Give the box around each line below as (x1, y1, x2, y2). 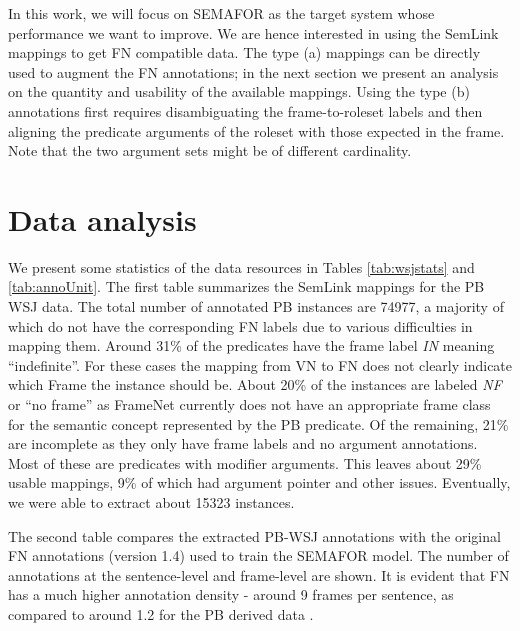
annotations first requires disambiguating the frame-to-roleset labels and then (8, 100, 483, 121)
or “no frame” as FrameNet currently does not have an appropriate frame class (8, 394, 491, 415)
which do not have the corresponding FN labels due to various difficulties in (8, 315, 473, 336)
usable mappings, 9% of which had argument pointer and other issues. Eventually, (8, 472, 511, 493)
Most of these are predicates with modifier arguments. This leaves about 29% (8, 452, 482, 473)
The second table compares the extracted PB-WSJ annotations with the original (8, 525, 501, 546)
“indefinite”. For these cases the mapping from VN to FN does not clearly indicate (8, 354, 513, 375)
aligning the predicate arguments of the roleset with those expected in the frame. (8, 120, 505, 141)
